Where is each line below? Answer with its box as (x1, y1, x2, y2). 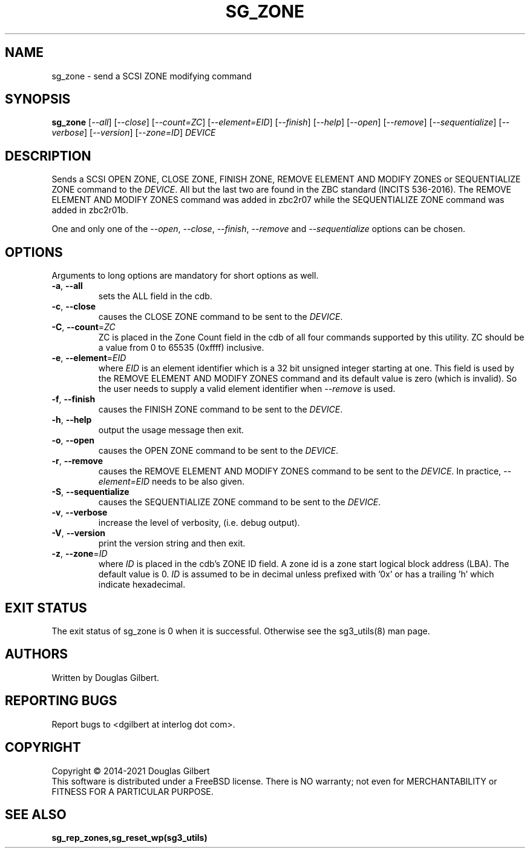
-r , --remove (51, 456, 103, 466)
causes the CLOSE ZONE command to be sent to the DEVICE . (98, 311, 343, 322)
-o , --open (51, 435, 95, 446)
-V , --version (51, 528, 105, 539)
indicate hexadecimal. (98, 579, 186, 590)
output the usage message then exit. (98, 425, 244, 436)
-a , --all (51, 280, 83, 291)
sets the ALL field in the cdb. (98, 291, 212, 302)
